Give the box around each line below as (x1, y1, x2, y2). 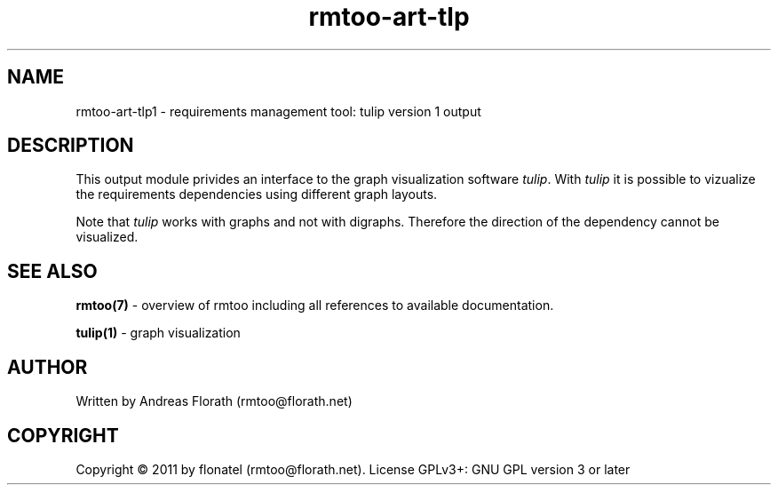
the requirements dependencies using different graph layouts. (75, 186, 438, 202)
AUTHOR (7, 355, 88, 378)
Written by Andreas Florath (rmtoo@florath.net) (75, 393, 353, 409)
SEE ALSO (7, 259, 98, 282)
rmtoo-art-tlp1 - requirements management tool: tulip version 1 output (75, 103, 481, 119)
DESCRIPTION (7, 134, 134, 157)
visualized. (75, 229, 139, 245)
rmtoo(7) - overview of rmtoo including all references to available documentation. (75, 298, 554, 313)
